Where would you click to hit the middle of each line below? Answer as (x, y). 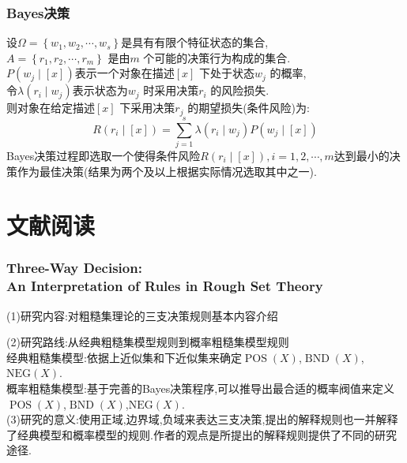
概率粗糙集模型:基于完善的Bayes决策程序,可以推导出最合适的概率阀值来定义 (201, 388)
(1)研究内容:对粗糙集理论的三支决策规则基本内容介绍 (142, 315)
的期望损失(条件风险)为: (249, 108)
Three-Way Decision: (74, 268)
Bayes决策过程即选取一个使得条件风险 (104, 155)
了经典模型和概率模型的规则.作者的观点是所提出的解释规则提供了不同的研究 (202, 434)
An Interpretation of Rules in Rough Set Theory (165, 286)
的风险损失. (240, 90)
